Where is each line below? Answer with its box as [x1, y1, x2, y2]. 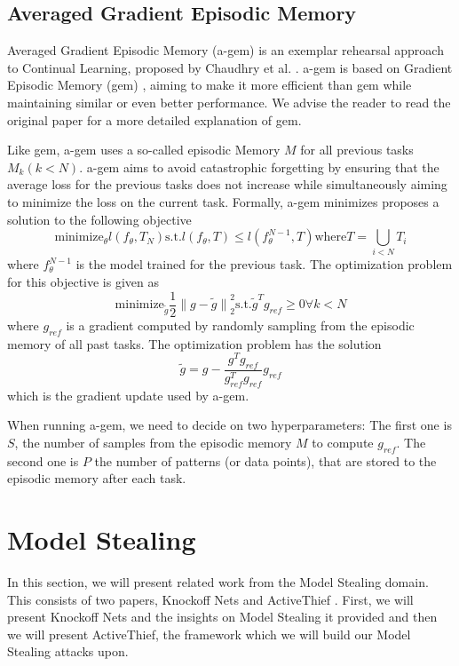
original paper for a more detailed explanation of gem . [7, 110, 302, 129]
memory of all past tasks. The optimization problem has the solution [7, 334, 382, 353]
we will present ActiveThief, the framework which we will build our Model [7, 624, 411, 643]
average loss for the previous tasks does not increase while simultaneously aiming [7, 175, 447, 194]
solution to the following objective [7, 210, 192, 228]
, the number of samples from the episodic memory [14, 433, 292, 451]
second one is [7, 451, 79, 470]
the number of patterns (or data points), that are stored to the [94, 451, 437, 470]
